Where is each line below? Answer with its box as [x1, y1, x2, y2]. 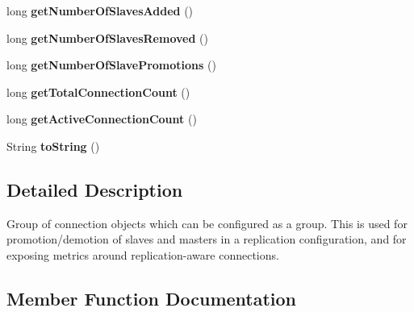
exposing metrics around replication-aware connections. [6, 246, 279, 263]
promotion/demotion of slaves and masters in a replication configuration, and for [6, 231, 407, 248]
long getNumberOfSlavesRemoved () [6, 29, 208, 46]
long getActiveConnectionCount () [6, 110, 197, 127]
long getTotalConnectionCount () [6, 83, 190, 100]
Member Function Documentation [6, 285, 297, 310]
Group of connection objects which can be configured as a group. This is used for [6, 214, 408, 231]
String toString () [6, 137, 100, 154]
